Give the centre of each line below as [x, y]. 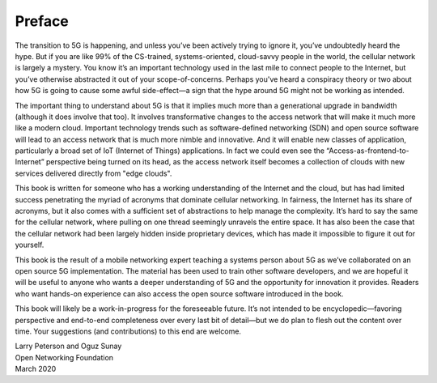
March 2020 [36, 369]
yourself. [30, 245]
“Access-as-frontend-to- [368, 151]
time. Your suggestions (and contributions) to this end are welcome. [128, 331]
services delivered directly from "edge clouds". [93, 173]
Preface [42, 21]
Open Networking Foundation [64, 357]
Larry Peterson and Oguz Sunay [68, 346]
